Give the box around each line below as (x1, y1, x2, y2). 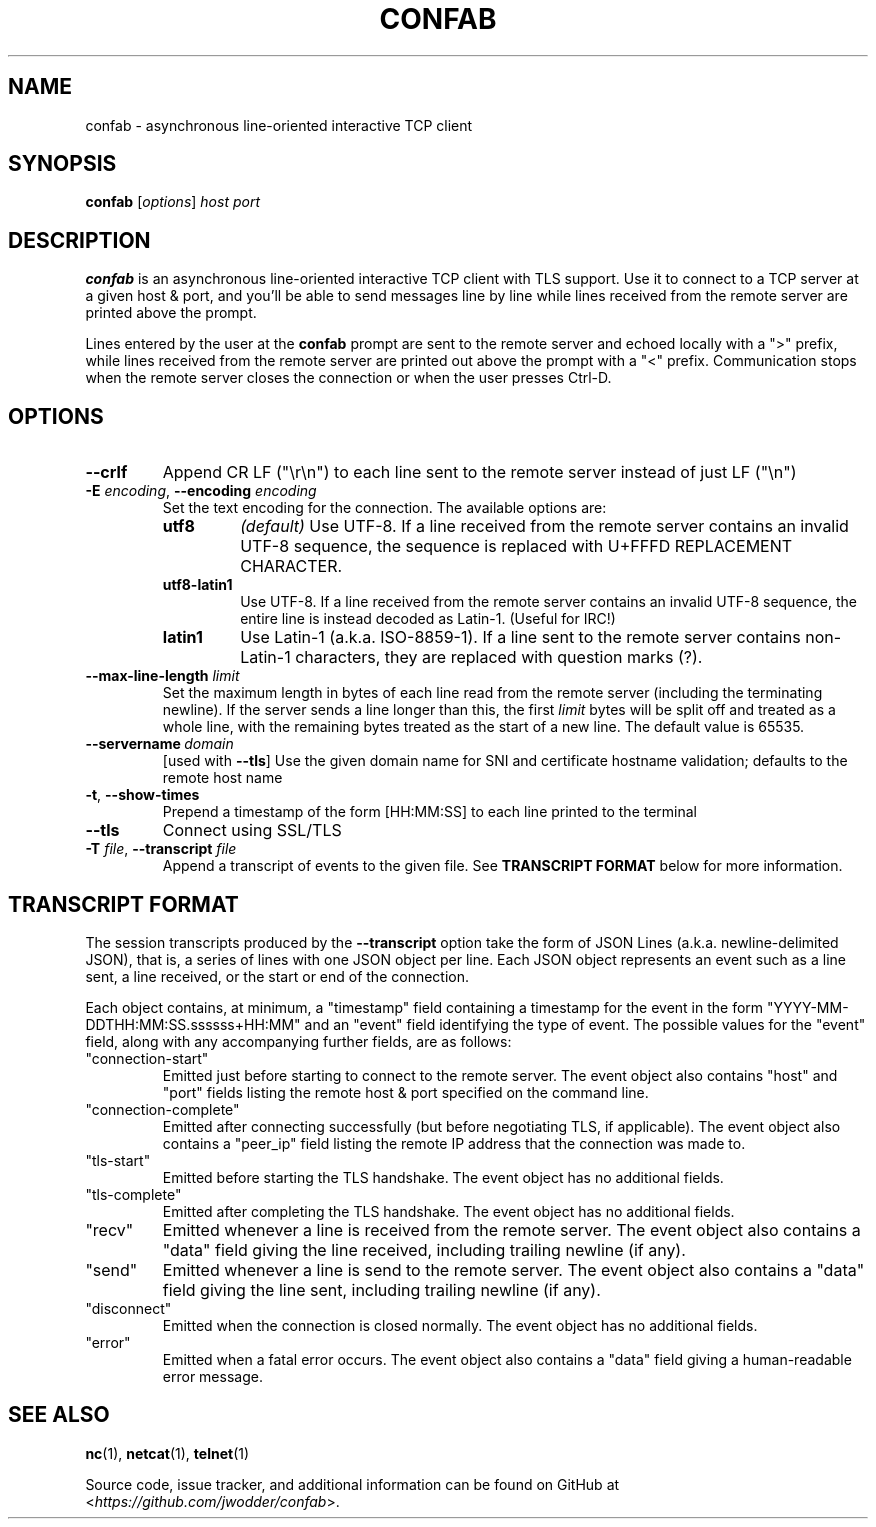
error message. (162, 1367, 263, 1385)
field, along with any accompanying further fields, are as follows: (85, 1032, 512, 1050)
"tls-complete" (85, 1185, 182, 1203)
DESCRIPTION (8, 227, 151, 253)
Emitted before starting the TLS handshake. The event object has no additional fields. (162, 1168, 724, 1186)
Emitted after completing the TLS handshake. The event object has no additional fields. (162, 1202, 735, 1220)
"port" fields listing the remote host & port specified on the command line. (162, 1083, 649, 1101)
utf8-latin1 (162, 576, 233, 594)
